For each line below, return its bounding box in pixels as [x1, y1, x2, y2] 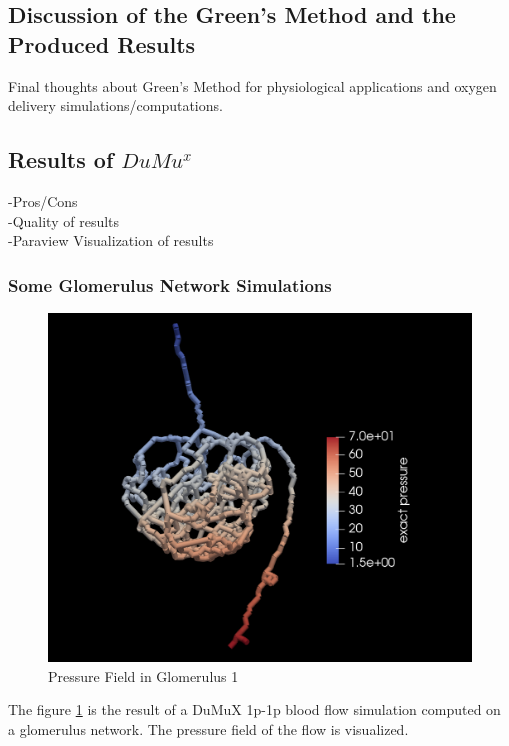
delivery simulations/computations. [8, 95, 223, 116]
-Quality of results [8, 210, 120, 231]
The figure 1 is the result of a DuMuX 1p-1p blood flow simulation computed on [8, 699, 501, 720]
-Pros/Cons [8, 190, 78, 211]
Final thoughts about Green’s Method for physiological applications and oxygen [8, 75, 497, 96]
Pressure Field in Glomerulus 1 [48, 665, 239, 686]
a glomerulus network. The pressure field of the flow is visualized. [8, 718, 409, 739]
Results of [8, 144, 114, 175]
